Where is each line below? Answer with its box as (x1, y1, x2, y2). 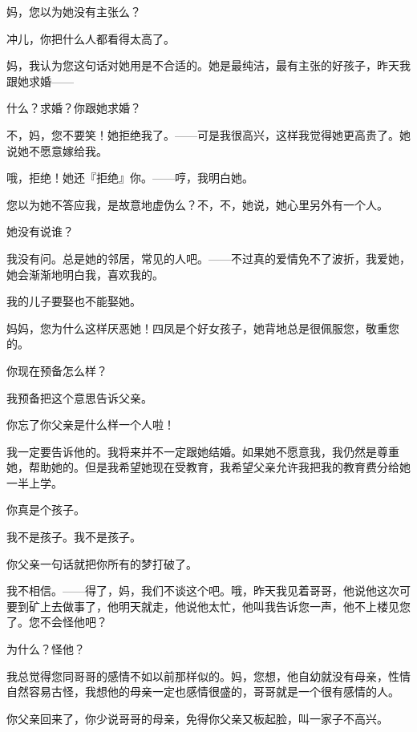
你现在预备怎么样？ (6, 362, 107, 378)
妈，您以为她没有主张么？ (6, 3, 141, 19)
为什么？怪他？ (6, 641, 85, 657)
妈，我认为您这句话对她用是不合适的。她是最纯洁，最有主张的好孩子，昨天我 (6, 57, 411, 74)
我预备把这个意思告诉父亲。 (6, 389, 152, 406)
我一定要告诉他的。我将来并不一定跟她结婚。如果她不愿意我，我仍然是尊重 (6, 443, 399, 459)
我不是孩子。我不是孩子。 (6, 528, 141, 545)
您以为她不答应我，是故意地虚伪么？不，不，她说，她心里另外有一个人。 (6, 196, 388, 212)
